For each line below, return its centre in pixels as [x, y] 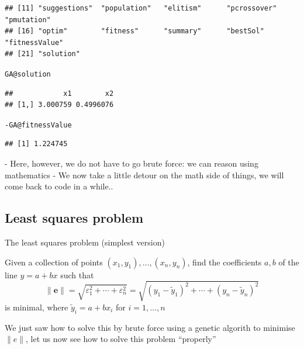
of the [289, 262]
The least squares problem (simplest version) [85, 242]
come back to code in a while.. [59, 186]
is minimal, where [37, 307]
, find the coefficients [224, 262]
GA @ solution [28, 74]
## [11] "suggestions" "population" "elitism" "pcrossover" [141, 8]
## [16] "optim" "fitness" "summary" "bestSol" [134, 31]
